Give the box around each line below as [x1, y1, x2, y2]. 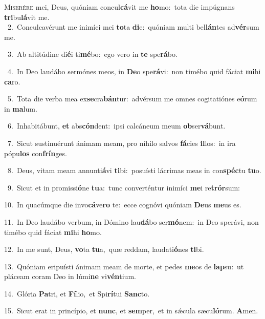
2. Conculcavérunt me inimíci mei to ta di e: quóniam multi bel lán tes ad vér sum [7, 22, 259, 32]
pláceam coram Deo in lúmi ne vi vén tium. [4, 271, 136, 282]
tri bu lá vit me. [4, 11, 50, 22]
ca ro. [4, 76, 20, 87]
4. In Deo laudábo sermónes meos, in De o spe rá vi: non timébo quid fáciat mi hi [7, 66, 261, 76]
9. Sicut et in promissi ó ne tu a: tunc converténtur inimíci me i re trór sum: [7, 182, 240, 193]
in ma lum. [4, 103, 37, 114]
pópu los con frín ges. [4, 147, 67, 158]
